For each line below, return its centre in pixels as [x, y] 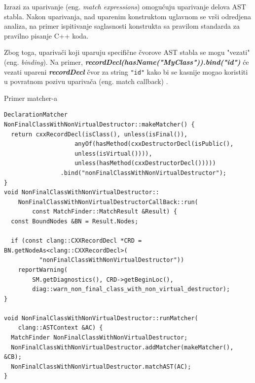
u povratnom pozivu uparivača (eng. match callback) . [86, 81]
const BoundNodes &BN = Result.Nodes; [75, 221]
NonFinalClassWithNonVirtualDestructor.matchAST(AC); [101, 366]
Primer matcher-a [31, 98]
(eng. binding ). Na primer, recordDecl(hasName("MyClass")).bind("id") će [127, 62]
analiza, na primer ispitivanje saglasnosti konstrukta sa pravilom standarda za [122, 26]
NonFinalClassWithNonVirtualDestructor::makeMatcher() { [99, 125]
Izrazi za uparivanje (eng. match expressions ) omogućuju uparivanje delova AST [125, 6]
